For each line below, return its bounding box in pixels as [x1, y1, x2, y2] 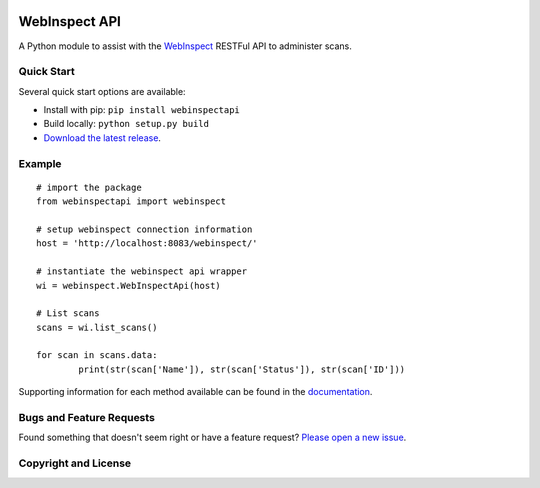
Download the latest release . [43, 131, 162, 144]
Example [18, 156, 62, 170]
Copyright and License [18, 456, 132, 470]
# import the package [36, 181, 142, 193]
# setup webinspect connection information [36, 223, 253, 235]
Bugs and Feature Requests [18, 411, 155, 425]
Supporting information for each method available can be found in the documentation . [18, 386, 373, 398]
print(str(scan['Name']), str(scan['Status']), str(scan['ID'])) [78, 363, 406, 375]
